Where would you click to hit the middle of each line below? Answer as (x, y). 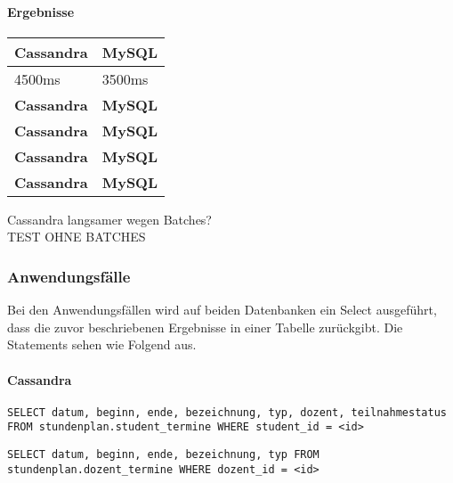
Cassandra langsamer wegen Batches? (109, 219)
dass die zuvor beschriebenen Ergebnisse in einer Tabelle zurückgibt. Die (205, 327)
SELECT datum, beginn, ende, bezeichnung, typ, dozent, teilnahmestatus (227, 412)
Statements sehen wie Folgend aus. (102, 344)
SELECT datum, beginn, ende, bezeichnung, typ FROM (163, 455)
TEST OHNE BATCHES (77, 237)
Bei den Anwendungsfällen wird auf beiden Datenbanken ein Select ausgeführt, (222, 310)
